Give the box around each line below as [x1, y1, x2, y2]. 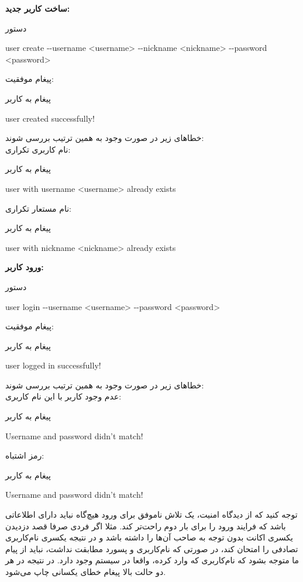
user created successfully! [5, 112, 95, 124]
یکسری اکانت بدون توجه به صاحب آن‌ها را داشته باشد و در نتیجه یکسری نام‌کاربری [5, 531, 293, 543]
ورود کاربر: [5, 261, 44, 273]
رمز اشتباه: [5, 449, 44, 462]
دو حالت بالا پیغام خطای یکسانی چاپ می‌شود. [5, 566, 166, 577]
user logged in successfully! [5, 359, 101, 371]
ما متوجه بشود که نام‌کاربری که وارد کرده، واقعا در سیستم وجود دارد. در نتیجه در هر [5, 554, 299, 566]
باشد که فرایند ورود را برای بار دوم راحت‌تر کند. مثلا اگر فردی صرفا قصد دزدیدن [5, 519, 286, 532]
